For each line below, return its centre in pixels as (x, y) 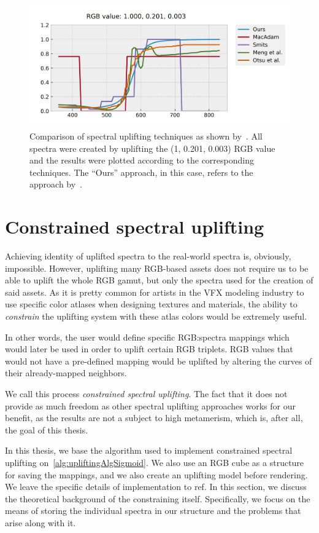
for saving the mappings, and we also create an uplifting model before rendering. (156, 474)
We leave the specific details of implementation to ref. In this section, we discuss (156, 487)
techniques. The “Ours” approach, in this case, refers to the (141, 172)
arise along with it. (40, 522)
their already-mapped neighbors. (66, 373)
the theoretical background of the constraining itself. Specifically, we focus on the (158, 498)
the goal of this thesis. (47, 429)
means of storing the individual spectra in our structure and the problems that (153, 511)
